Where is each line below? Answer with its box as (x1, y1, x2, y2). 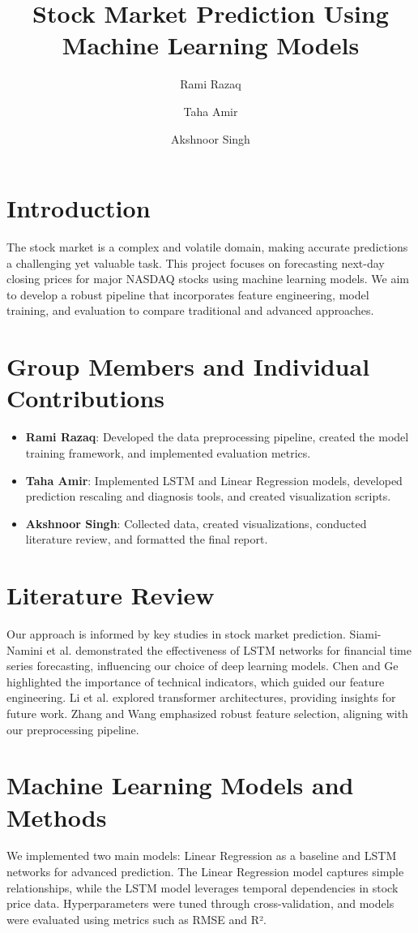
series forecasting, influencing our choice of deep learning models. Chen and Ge (6, 657, 399, 674)
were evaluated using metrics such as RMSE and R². (6, 910, 267, 927)
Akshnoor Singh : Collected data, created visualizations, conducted (25, 514, 367, 531)
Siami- (349, 626, 382, 642)
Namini (6, 641, 43, 658)
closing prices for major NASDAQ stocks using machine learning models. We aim (6, 270, 410, 287)
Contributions (6, 381, 165, 415)
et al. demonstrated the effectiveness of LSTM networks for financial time (46, 641, 412, 658)
